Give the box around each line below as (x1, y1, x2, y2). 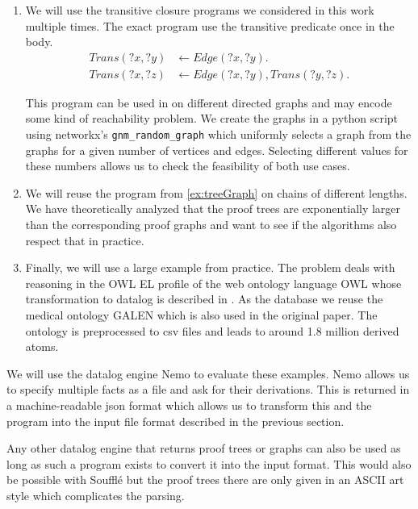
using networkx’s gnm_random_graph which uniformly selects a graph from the (25, 126, 412, 143)
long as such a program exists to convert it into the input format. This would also (6, 455, 412, 472)
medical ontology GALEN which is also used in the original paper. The (25, 307, 378, 323)
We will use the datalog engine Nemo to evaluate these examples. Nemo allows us (6, 365, 410, 382)
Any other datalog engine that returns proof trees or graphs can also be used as (6, 440, 401, 457)
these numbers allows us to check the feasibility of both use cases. (25, 157, 350, 174)
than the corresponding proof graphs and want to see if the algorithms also (25, 216, 397, 233)
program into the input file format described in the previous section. (6, 412, 345, 429)
